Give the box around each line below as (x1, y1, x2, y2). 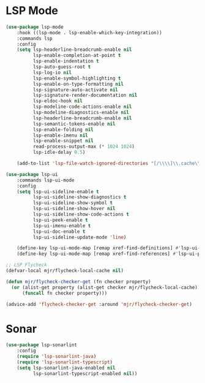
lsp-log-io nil (32, 69, 72, 75)
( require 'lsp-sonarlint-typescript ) (17, 359, 113, 365)
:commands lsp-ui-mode (17, 177, 75, 183)
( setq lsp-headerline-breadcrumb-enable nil (17, 47, 132, 53)
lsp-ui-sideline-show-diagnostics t (32, 194, 127, 200)
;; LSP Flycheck (6, 262, 47, 268)
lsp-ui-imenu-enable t (32, 222, 91, 229)
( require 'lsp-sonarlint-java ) (17, 354, 97, 360)
